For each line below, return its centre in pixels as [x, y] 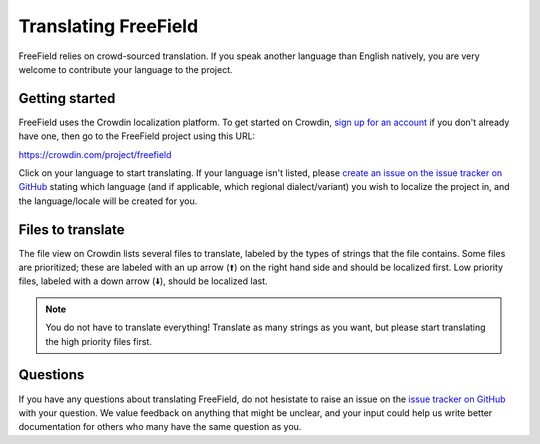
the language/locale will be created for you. [108, 201]
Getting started [67, 98]
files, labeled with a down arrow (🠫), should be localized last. [143, 281]
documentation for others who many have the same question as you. [160, 427]
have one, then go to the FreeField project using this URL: [137, 136]
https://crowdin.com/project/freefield [95, 154]
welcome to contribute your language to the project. [126, 69]
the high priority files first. [98, 341]
